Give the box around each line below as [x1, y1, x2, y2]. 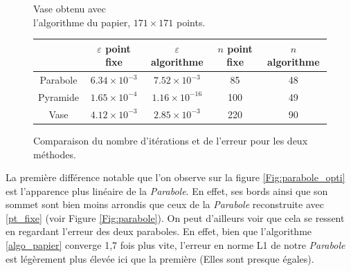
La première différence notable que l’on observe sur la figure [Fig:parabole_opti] [6, 170, 345, 185]
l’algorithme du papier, [33, 15, 131, 29]
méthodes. [33, 147, 76, 161]
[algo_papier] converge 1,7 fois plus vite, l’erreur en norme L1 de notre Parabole [6, 238, 345, 252]
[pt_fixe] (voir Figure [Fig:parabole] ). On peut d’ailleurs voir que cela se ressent [6, 210, 345, 225]
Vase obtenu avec [33, 1, 107, 15]
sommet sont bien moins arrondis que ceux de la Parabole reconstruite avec [6, 197, 324, 212]
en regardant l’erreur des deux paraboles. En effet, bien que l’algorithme [6, 224, 312, 239]
